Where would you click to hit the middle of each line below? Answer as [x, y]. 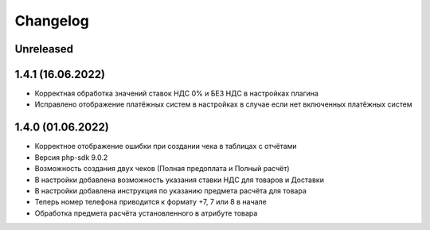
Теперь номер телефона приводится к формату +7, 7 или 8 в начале [150, 202]
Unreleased [44, 49]
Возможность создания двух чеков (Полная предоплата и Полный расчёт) [162, 169]
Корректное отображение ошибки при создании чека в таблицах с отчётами [166, 146]
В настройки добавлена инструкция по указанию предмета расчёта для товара [170, 190]
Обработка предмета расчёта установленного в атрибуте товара [146, 213]
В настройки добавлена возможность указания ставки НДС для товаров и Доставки [179, 180]
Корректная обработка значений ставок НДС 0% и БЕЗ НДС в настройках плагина [176, 94]
